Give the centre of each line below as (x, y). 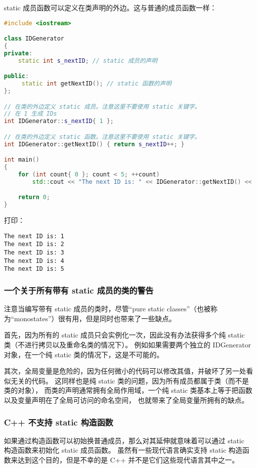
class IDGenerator (34, 39)
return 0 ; (34, 197)
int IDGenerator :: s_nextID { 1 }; (59, 121)
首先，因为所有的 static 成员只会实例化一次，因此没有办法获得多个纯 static (125, 335)
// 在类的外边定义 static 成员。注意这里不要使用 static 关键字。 (102, 106)
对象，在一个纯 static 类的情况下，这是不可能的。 (84, 354)
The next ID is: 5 (34, 269)
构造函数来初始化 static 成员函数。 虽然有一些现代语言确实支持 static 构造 (123, 450)
